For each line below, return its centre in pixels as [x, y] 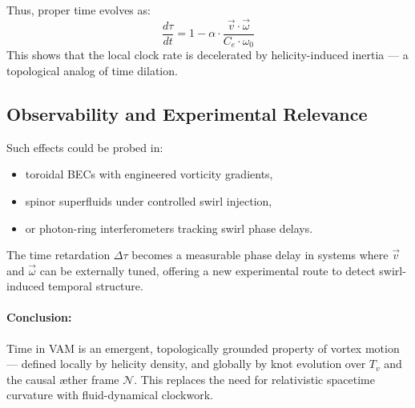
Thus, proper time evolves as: [79, 10]
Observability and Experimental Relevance [187, 113]
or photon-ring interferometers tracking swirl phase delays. [169, 228]
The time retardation [58, 255]
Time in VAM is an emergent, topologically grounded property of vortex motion [203, 348]
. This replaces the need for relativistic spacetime [254, 379]
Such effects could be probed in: [85, 147]
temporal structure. [96, 286]
